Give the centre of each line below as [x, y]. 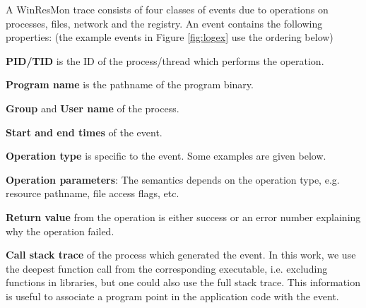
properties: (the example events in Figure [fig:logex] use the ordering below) [170, 37]
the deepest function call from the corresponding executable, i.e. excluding [167, 268]
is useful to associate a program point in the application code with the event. [172, 296]
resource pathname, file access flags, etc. [93, 193]
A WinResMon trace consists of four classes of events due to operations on [167, 9]
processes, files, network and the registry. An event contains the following [164, 23]
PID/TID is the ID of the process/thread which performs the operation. [165, 60]
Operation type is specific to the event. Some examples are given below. [166, 156]
